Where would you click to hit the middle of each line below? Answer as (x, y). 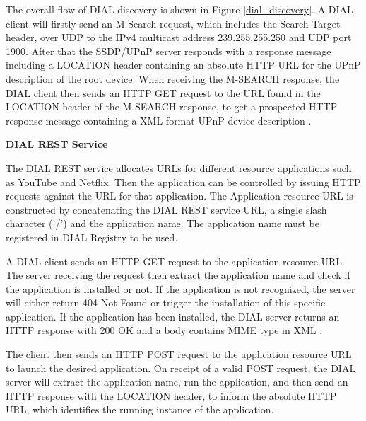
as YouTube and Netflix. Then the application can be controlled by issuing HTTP (183, 181)
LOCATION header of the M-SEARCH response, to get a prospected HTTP (172, 106)
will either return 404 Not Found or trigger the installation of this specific (166, 302)
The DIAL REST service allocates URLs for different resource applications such (179, 167)
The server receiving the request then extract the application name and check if (178, 275)
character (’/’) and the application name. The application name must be (163, 223)
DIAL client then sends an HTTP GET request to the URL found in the (163, 92)
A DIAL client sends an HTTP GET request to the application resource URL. (175, 261)
